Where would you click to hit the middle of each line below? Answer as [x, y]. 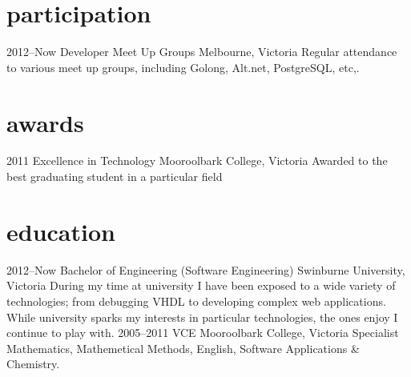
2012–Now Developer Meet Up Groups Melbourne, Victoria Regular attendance [202, 52]
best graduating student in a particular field [115, 176]
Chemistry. [33, 364]
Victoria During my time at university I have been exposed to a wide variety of [201, 285]
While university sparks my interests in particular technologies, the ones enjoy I [202, 317]
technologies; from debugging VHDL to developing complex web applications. [196, 301]
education [61, 231]
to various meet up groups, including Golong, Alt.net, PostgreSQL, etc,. [183, 67]
